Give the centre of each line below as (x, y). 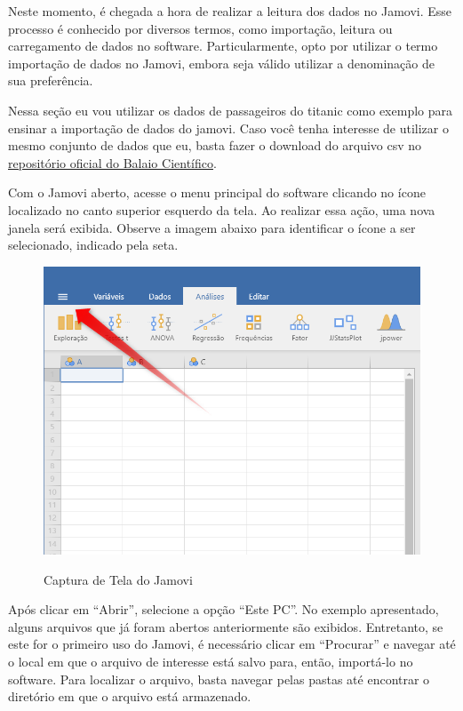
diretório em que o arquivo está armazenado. (130, 696)
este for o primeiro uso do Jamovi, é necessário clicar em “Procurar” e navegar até (232, 644)
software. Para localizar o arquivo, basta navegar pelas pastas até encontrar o (219, 679)
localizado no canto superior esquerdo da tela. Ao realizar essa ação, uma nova (222, 209)
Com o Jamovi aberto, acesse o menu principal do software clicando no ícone (217, 192)
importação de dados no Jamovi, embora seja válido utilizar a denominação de (221, 63)
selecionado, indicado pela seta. (93, 245)
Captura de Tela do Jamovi (118, 579)
